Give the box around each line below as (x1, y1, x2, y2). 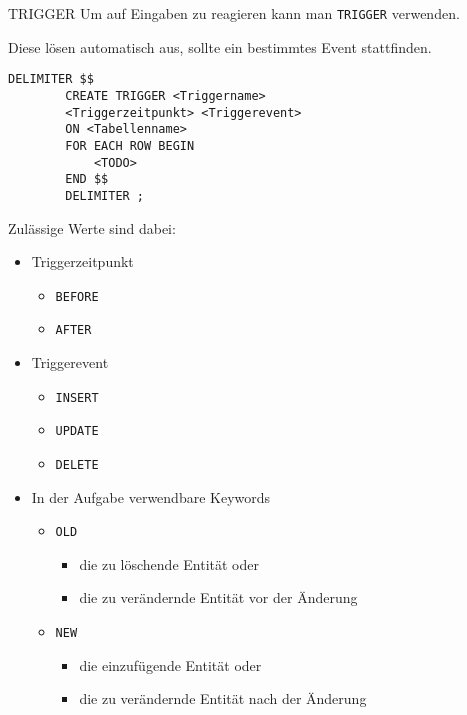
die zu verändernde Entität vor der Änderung (79, 587, 358, 608)
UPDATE (55, 424, 99, 439)
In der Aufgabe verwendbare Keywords (31, 486, 271, 507)
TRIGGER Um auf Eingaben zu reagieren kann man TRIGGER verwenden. (8, 3, 460, 23)
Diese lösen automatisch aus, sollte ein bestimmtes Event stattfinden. (8, 36, 432, 57)
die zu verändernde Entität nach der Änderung (79, 688, 367, 709)
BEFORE (55, 289, 99, 304)
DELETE (55, 457, 99, 472)
